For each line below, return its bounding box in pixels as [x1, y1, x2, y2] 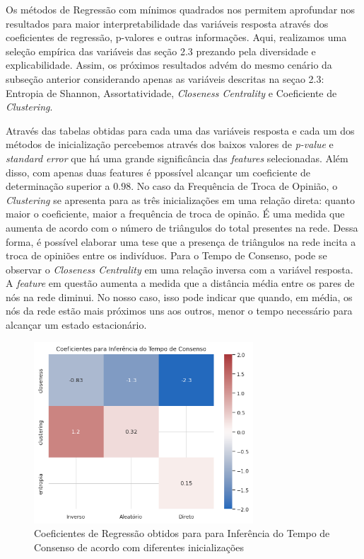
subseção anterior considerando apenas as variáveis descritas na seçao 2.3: [6, 71, 324, 86]
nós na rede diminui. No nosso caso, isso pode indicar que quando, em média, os [6, 289, 353, 304]
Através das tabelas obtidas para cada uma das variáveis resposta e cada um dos [6, 123, 355, 137]
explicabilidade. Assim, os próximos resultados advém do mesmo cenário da [6, 57, 332, 72]
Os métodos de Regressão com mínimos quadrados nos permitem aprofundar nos [6, 2, 356, 16]
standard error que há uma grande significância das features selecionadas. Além [6, 150, 348, 165]
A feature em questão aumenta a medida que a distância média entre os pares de [6, 276, 355, 290]
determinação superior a [6, 179, 110, 193]
